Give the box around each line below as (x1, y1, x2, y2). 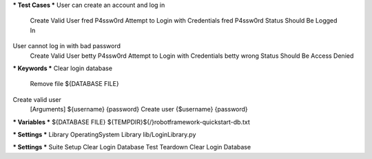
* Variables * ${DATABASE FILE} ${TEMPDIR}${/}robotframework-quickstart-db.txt (12, 118, 251, 126)
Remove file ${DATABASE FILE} (30, 80, 120, 88)
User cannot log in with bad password (12, 42, 121, 50)
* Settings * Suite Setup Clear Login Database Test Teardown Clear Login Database (12, 143, 251, 151)
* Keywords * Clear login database (12, 64, 113, 72)
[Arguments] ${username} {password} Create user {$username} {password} (30, 105, 248, 114)
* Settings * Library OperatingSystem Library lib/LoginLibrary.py (12, 130, 196, 138)
